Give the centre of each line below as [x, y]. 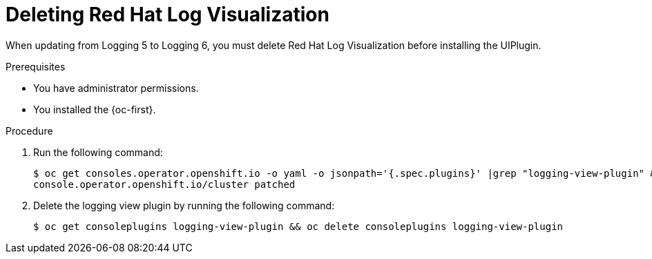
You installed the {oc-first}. [95, 109]
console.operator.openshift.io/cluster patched [164, 184]
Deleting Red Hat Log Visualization [167, 15]
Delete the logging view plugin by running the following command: [184, 205]
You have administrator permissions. [116, 88]
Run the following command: [98, 152]
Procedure [29, 131]
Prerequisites [36, 66]
